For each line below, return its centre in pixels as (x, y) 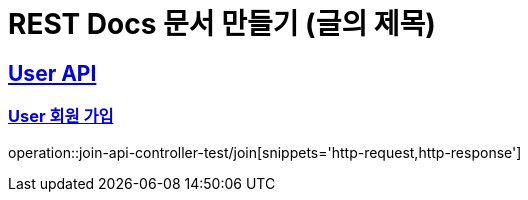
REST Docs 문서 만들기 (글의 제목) (222, 24)
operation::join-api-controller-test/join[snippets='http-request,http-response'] (265, 152)
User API (52, 73)
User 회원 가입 (61, 116)
